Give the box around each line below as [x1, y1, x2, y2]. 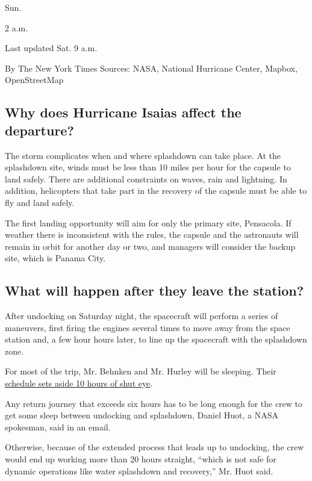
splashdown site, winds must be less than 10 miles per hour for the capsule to [5, 161, 291, 173]
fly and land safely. [5, 196, 75, 208]
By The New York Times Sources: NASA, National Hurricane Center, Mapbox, [5, 61, 298, 74]
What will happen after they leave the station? [5, 281, 304, 300]
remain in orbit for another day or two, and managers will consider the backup [5, 240, 296, 252]
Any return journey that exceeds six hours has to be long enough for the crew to [5, 397, 303, 409]
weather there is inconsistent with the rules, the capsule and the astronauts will [5, 228, 299, 241]
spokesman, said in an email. [5, 420, 111, 433]
